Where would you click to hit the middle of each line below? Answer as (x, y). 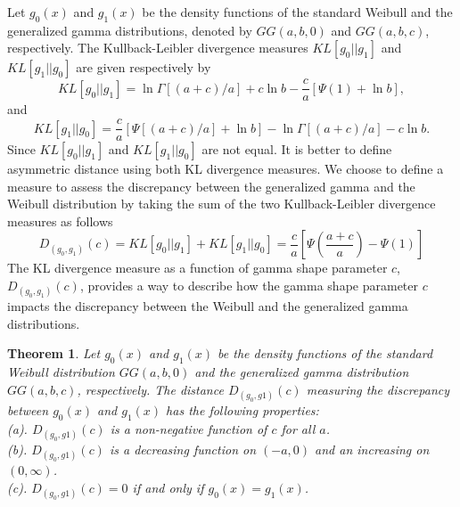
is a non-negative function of (189, 428)
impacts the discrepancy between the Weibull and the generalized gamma (208, 306)
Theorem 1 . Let (54, 353)
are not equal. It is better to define (297, 149)
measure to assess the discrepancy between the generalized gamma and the (211, 186)
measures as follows (60, 221)
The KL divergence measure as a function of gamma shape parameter (197, 268)
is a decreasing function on (183, 450)
